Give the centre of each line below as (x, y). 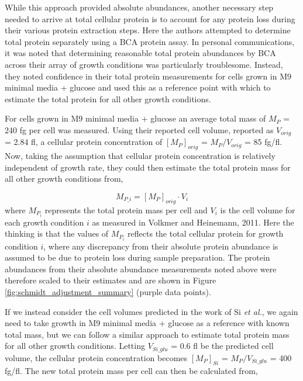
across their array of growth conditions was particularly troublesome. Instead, (144, 64)
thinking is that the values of (57, 233)
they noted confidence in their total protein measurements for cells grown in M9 (148, 76)
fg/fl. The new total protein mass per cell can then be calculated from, (131, 370)
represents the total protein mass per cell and (126, 209)
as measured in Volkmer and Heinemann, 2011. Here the (193, 222)
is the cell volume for (258, 209)
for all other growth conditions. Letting (75, 346)
